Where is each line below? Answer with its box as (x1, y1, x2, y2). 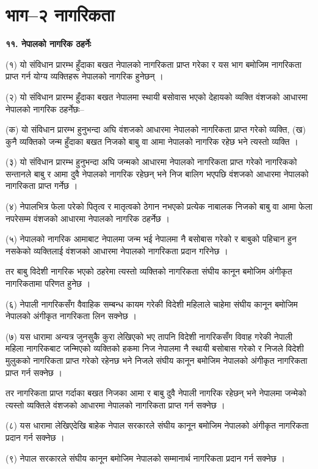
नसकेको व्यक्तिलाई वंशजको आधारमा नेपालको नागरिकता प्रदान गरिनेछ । (5, 244, 228, 257)
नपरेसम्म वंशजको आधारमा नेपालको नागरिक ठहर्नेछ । (5, 212, 170, 224)
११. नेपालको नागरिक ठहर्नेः (5, 37, 92, 50)
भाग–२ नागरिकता (5, 2, 115, 27)
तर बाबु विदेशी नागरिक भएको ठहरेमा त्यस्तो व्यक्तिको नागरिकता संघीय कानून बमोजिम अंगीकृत (5, 265, 292, 278)
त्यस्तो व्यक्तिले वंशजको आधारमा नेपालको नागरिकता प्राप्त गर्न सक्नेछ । (5, 398, 225, 411)
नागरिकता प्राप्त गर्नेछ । (5, 179, 78, 192)
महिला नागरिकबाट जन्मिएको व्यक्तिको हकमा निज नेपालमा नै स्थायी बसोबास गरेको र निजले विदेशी (5, 342, 304, 355)
